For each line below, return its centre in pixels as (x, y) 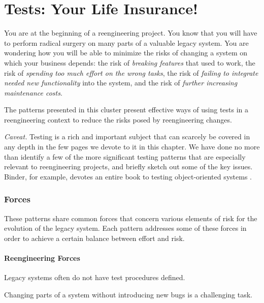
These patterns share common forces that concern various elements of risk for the (131, 218)
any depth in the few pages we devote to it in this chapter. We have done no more (132, 147)
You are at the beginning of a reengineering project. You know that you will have (131, 33)
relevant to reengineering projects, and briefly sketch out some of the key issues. (128, 166)
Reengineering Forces (42, 258)
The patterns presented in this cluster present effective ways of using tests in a (126, 110)
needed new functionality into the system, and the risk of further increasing (121, 83)
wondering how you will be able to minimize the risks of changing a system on (126, 53)
